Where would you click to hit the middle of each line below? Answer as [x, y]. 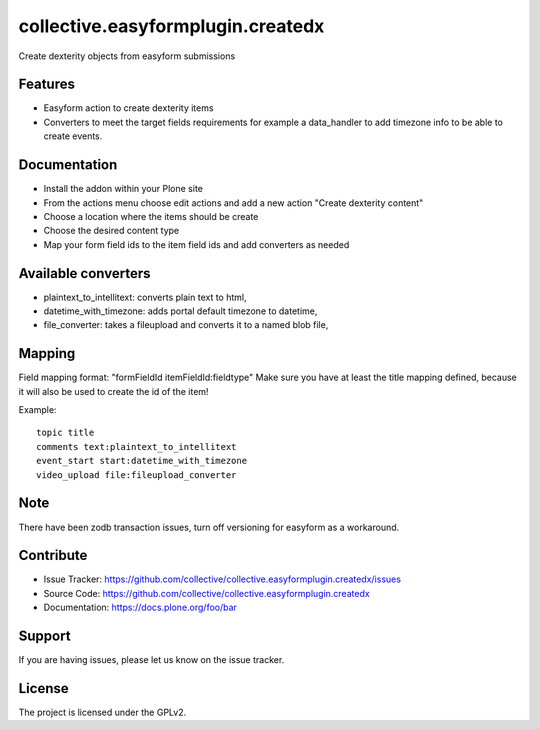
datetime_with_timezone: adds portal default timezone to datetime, [180, 311]
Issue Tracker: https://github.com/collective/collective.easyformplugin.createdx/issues [222, 579]
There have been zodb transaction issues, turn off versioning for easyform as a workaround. [209, 527]
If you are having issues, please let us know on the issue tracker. [151, 660]
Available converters [84, 273]
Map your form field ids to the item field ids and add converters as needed [196, 244]
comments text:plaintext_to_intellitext [136, 446]
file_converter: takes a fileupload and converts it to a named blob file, [186, 325]
